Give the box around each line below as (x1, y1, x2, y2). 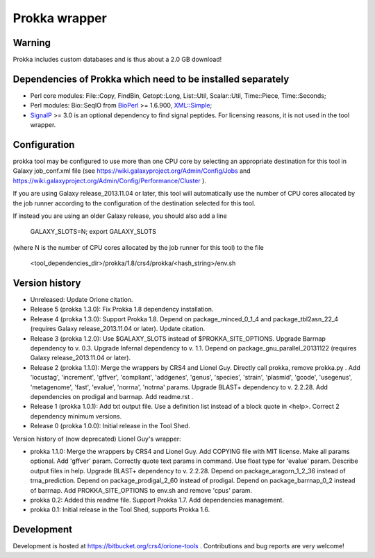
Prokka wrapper (12, 10, 107, 26)
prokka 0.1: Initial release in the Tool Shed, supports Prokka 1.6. (30, 505, 210, 514)
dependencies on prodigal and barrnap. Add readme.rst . (30, 392, 194, 400)
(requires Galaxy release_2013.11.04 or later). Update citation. (30, 325, 206, 333)
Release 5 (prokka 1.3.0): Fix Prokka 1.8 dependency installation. (30, 305, 214, 314)
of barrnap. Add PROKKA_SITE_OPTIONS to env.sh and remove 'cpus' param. (30, 486, 253, 494)
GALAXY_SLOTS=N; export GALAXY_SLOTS (30, 228, 156, 236)
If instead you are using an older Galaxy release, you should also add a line (12, 212, 227, 220)
